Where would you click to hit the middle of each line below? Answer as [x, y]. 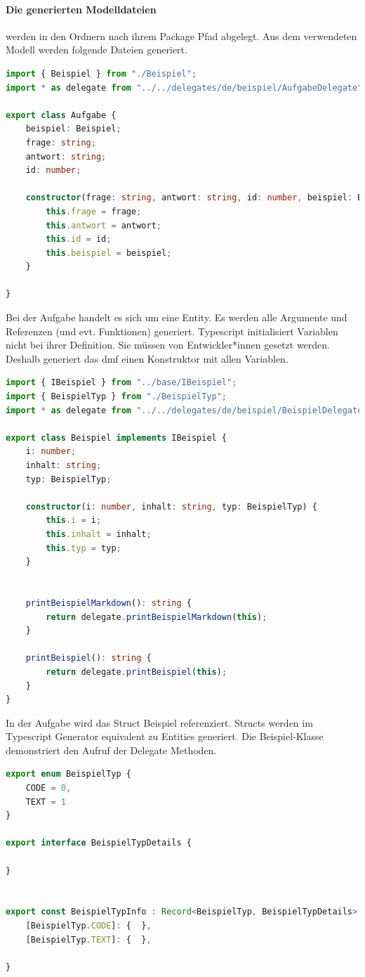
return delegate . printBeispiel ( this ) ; [137, 672]
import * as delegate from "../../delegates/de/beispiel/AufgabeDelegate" [184, 88]
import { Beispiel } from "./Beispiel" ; [101, 73]
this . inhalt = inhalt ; [99, 534]
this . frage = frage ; [94, 211]
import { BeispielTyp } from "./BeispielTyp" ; [117, 397]
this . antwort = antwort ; [104, 225]
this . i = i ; [74, 520]
